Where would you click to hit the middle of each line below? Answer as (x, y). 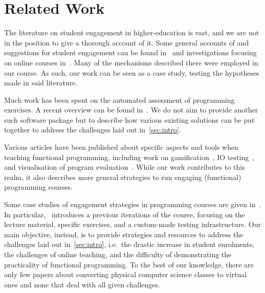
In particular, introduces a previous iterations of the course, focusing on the (125, 214)
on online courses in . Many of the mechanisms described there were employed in (131, 62)
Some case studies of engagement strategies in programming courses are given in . (133, 204)
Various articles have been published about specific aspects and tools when (121, 147)
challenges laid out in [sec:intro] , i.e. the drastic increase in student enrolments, (129, 244)
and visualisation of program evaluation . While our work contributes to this (125, 167)
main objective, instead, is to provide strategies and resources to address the (124, 234)
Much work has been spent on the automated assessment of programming (119, 99)
